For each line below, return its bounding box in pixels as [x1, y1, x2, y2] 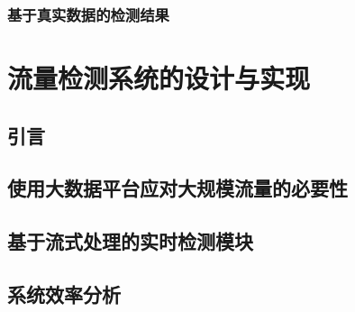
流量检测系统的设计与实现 [7, 60, 311, 96]
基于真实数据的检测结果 [7, 3, 169, 25]
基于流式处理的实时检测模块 [7, 227, 253, 255]
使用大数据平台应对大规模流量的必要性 [7, 174, 348, 202]
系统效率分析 [7, 280, 121, 307]
